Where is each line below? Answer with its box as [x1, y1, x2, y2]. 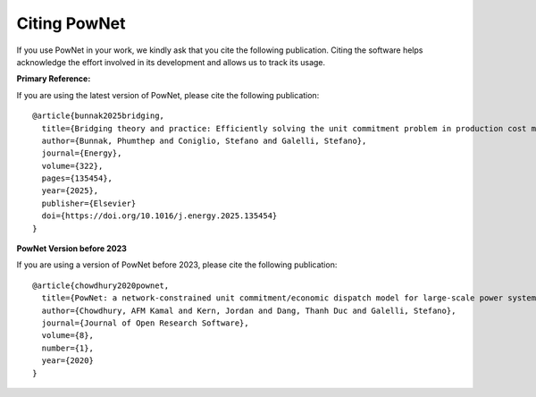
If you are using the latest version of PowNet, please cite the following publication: [16, 89, 320, 100]
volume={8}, [41, 331, 94, 341]
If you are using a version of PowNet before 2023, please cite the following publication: [16, 259, 338, 270]
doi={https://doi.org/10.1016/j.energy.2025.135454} [41, 211, 278, 221]
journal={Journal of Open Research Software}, [41, 317, 249, 328]
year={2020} [41, 356, 94, 366]
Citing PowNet [16, 13, 126, 33]
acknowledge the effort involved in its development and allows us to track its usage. [16, 56, 326, 67]
